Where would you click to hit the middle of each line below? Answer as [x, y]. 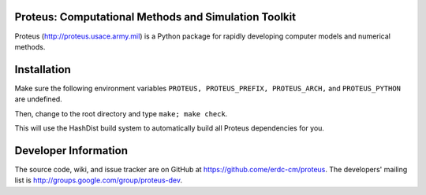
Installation [43, 70]
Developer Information [71, 151]
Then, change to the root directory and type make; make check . [121, 113]
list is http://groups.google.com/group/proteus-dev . [99, 180]
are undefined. [38, 99]
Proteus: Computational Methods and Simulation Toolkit [155, 17]
